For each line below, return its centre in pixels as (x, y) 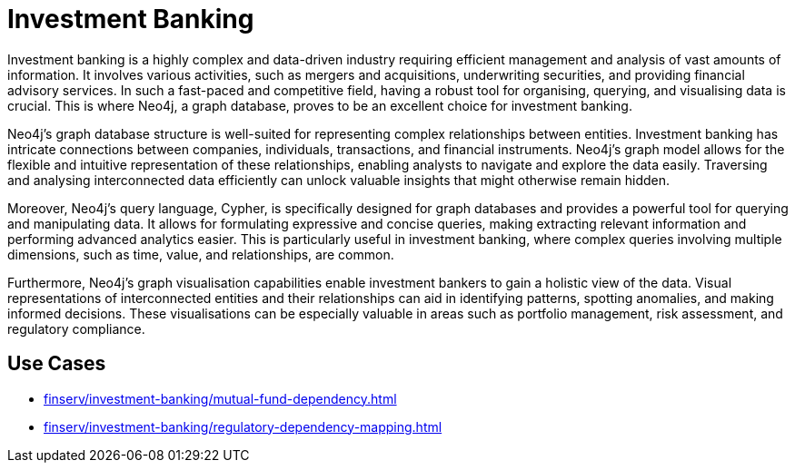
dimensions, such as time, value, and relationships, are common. (201, 254)
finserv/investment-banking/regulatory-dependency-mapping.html (243, 426)
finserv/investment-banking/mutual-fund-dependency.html (220, 398)
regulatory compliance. (76, 328)
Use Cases (57, 364)
